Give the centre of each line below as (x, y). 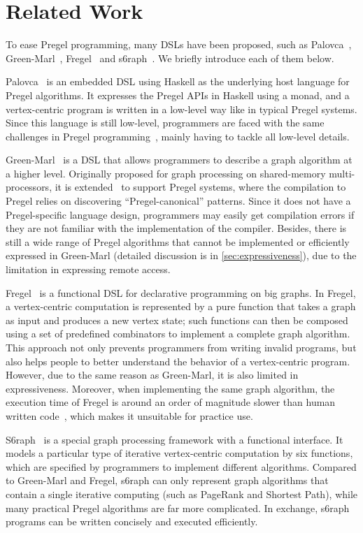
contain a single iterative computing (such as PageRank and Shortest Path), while (182, 494)
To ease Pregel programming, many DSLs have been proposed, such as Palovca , (179, 44)
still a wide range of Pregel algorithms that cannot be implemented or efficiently (178, 241)
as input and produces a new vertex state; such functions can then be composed (177, 320)
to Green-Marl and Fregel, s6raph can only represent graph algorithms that (167, 480)
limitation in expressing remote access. (88, 269)
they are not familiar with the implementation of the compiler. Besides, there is (176, 228)
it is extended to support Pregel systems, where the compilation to (200, 187)
